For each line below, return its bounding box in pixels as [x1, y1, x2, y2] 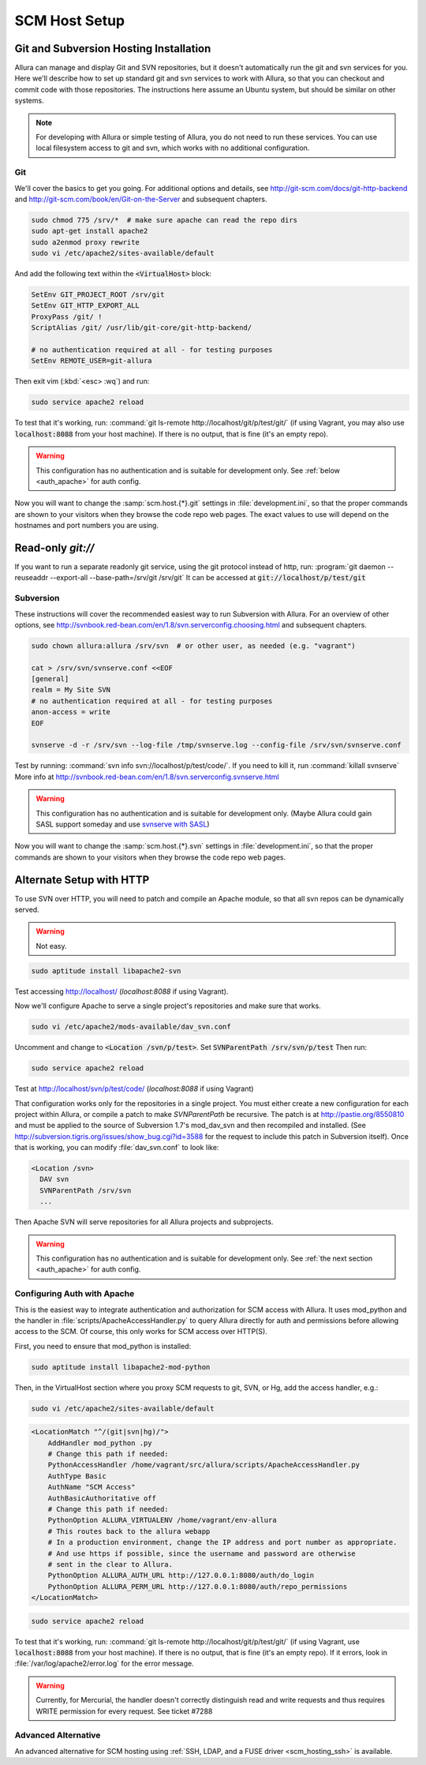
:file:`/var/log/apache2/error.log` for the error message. [14, 1658, 194, 1669]
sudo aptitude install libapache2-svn [31, 966, 181, 975]
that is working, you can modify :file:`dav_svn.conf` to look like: [14, 1143, 219, 1152]
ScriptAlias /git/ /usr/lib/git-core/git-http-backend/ [31, 324, 252, 332]
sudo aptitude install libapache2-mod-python [31, 1362, 211, 1371]
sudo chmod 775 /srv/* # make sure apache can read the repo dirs [31, 215, 298, 224]
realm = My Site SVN [31, 685, 110, 695]
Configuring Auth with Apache [14, 1288, 135, 1299]
